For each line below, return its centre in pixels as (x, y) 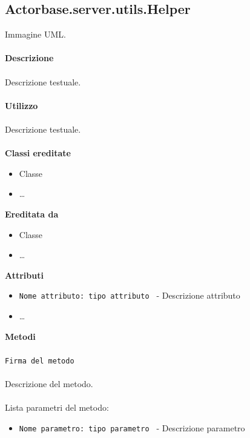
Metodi (20, 336)
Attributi (24, 275)
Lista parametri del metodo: (57, 407)
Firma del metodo (40, 361)
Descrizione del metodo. (49, 383)
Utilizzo (21, 105)
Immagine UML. (35, 34)
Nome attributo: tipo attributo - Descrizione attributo (130, 295)
